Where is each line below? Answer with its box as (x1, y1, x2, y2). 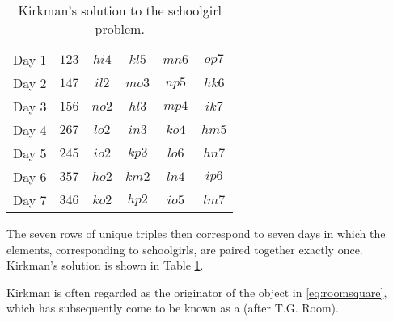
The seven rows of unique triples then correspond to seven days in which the (6, 225, 386, 241)
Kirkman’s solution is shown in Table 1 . (6, 257, 204, 274)
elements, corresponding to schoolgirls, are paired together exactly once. (6, 240, 363, 257)
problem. (95, 19, 145, 38)
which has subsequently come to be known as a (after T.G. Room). (6, 299, 339, 316)
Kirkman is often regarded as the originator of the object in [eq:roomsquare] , (6, 283, 387, 300)
